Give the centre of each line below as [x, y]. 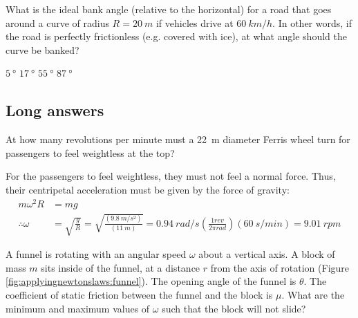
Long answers [55, 110]
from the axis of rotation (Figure [280, 267]
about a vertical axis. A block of [267, 254]
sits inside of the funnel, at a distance [121, 267]
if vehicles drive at [195, 22]
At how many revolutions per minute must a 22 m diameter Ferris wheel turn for [178, 139]
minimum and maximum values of [78, 308]
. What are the [313, 295]
